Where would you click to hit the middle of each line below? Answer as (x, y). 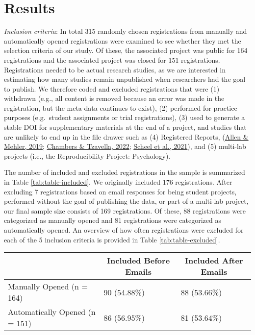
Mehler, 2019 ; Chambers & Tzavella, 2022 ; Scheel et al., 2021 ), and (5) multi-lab (125, 146)
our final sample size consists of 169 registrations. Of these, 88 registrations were (125, 210)
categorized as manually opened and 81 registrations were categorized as (113, 220)
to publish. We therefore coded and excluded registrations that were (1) (112, 88)
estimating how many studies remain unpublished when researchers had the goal (125, 79)
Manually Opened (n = (48, 287)
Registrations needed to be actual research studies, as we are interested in (115, 69)
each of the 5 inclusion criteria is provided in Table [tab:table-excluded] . (112, 239)
